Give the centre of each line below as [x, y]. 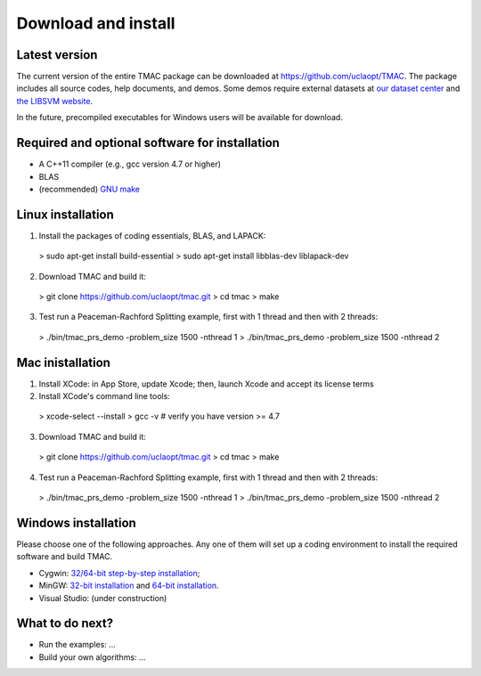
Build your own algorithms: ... [92, 657]
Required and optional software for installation [148, 143]
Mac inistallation [64, 362]
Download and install [96, 23]
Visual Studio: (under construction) [103, 598]
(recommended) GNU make [90, 189]
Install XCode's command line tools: [105, 396]
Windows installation [77, 522]
